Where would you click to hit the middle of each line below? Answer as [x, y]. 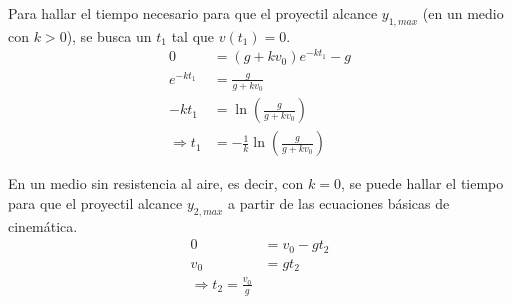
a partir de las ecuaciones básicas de [338, 202]
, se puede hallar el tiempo [422, 183]
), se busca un [109, 35]
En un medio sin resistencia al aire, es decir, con [156, 183]
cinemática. [43, 225]
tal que [193, 35]
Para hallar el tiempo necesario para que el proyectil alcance [193, 13]
